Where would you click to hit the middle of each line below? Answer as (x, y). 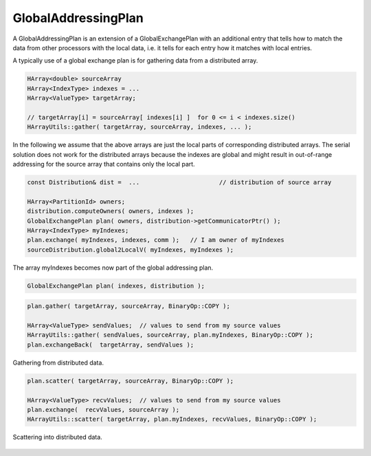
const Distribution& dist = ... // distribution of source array (179, 183)
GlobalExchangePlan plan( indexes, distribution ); (116, 286)
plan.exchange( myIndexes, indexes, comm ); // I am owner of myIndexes (156, 240)
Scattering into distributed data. (57, 437)
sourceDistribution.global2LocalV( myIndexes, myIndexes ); (131, 250)
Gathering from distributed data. (58, 362)
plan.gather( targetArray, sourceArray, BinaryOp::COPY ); (128, 306)
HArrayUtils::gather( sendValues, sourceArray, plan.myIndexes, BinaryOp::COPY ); (170, 335)
